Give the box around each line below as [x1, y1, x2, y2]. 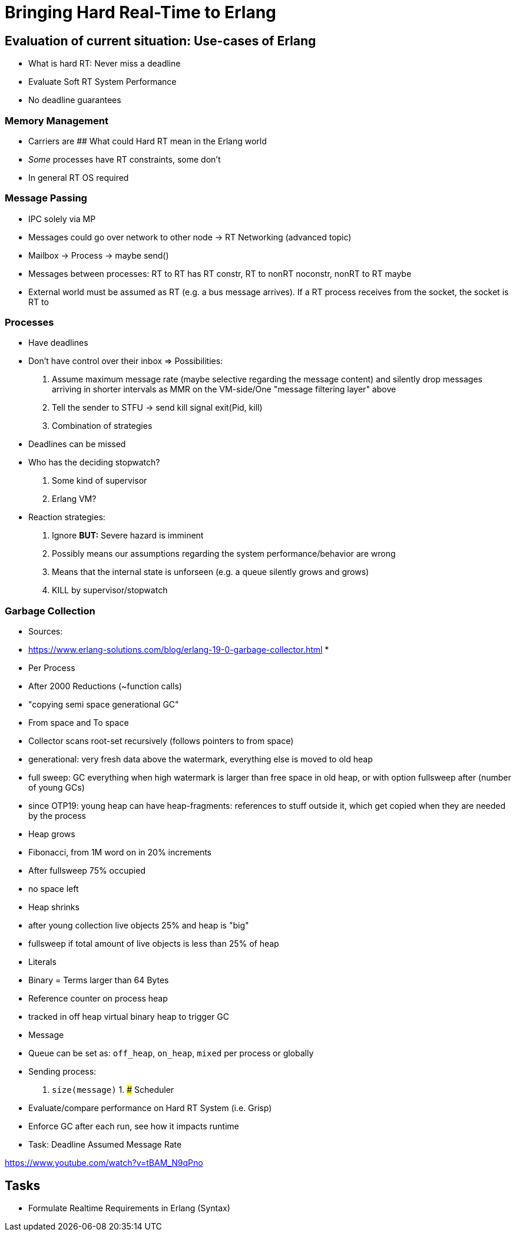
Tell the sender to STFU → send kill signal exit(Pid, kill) [52, 402, 263, 413]
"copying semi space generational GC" [28, 699, 179, 710]
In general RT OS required [28, 172, 129, 183]
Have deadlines [28, 338, 88, 348]
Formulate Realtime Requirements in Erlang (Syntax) [28, 1203, 230, 1214]
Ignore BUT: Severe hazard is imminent [52, 530, 204, 541]
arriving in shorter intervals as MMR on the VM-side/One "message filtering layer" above [52, 384, 396, 395]
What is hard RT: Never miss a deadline [28, 58, 181, 69]
